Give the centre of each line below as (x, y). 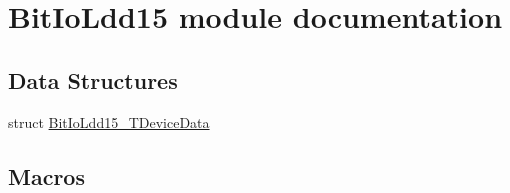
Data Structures (93, 79)
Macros (46, 175)
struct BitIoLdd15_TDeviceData (109, 121)
